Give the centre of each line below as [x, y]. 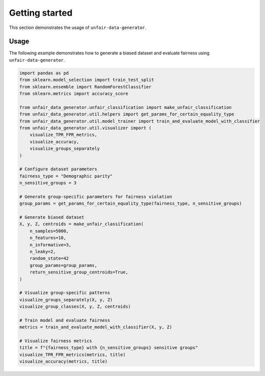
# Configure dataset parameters [58, 169]
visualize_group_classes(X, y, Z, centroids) [75, 307]
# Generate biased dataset [52, 217]
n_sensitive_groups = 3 [48, 183]
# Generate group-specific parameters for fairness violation [96, 197]
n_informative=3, [51, 245]
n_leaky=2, [43, 251]
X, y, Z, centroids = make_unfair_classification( [82, 224]
